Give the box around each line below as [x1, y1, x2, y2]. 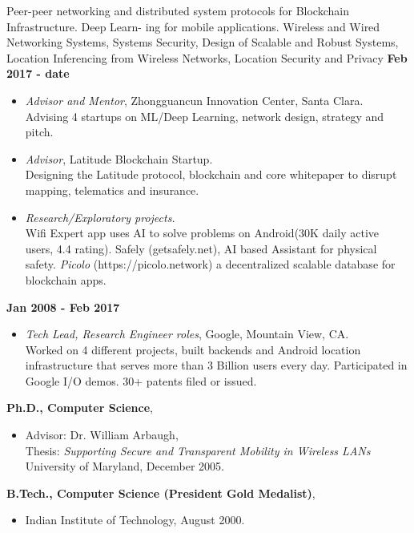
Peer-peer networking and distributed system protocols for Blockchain [6, 2, 349, 18]
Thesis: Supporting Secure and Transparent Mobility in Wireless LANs [25, 442, 371, 458]
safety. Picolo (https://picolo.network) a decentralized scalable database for [25, 256, 396, 273]
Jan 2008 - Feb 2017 [6, 298, 120, 315]
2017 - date [6, 65, 70, 82]
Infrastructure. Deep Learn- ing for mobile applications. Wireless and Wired [6, 18, 380, 34]
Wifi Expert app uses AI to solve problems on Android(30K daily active [25, 224, 380, 241]
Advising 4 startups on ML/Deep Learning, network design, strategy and [25, 107, 384, 124]
